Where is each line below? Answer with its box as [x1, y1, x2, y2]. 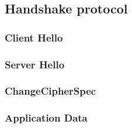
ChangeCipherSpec [5, 84, 96, 98]
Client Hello [5, 30, 63, 44]
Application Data [5, 110, 88, 125]
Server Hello [5, 57, 65, 71]
